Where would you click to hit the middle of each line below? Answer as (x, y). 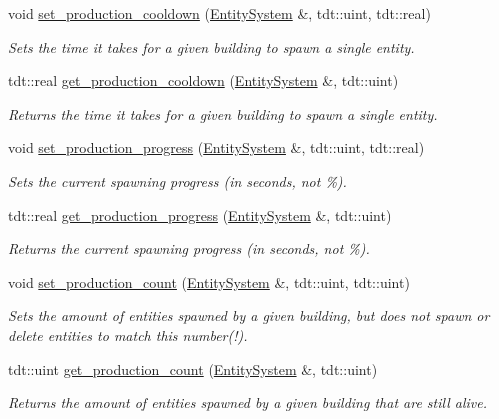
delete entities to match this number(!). (128, 334)
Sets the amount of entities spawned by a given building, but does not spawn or (249, 315)
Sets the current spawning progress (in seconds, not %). (177, 180)
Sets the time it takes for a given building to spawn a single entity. (211, 46)
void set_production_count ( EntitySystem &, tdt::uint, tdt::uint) (209, 281)
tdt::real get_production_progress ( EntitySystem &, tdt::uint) (200, 214)
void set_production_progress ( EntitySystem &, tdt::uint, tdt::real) (216, 147)
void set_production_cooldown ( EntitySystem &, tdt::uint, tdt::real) (219, 13)
